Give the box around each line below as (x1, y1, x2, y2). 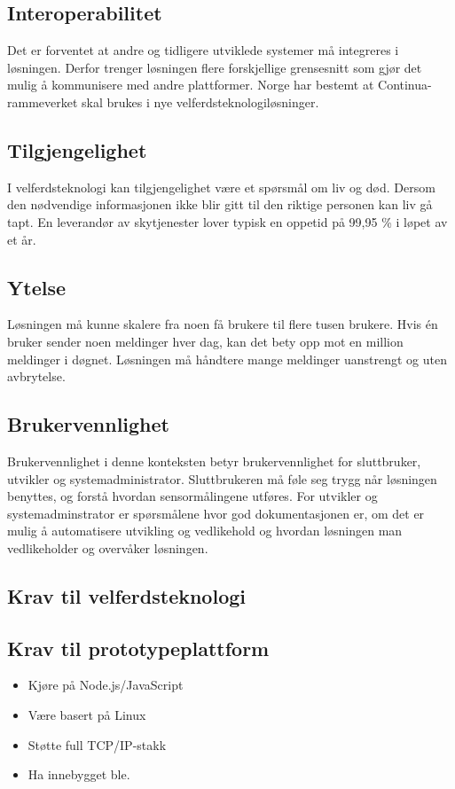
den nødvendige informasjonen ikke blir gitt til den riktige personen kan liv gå (7, 195, 433, 214)
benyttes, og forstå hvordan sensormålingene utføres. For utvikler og (7, 487, 378, 505)
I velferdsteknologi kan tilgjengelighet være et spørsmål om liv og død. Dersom (7, 177, 435, 196)
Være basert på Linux (27, 706, 146, 724)
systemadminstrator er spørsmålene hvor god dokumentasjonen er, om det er (7, 504, 425, 522)
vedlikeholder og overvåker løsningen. (7, 538, 208, 557)
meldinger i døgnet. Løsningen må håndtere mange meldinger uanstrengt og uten (7, 349, 447, 368)
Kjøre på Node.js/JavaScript (27, 676, 184, 694)
